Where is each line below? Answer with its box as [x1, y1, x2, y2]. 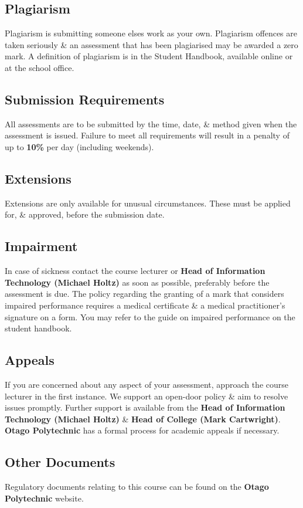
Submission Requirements [5, 90, 165, 108]
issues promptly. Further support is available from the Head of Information [5, 401, 285, 414]
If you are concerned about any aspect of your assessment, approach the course [5, 378, 289, 390]
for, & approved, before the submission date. [5, 208, 165, 221]
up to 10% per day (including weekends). [5, 140, 154, 153]
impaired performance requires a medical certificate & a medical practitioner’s [5, 299, 285, 311]
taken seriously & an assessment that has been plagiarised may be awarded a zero [5, 38, 298, 50]
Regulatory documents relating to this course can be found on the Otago [5, 480, 269, 493]
